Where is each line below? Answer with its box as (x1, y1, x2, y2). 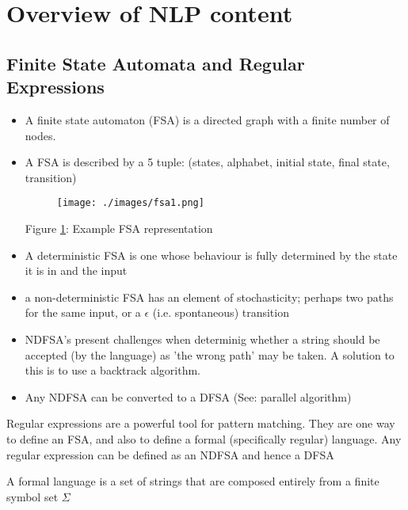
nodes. (25, 127, 56, 143)
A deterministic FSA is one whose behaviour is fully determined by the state (25, 246, 398, 263)
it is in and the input (25, 262, 128, 279)
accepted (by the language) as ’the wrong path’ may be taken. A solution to (25, 346, 395, 363)
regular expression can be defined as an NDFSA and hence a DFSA (6, 446, 334, 462)
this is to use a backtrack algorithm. (25, 362, 200, 379)
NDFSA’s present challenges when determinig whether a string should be (25, 330, 380, 347)
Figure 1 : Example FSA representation (25, 220, 213, 236)
